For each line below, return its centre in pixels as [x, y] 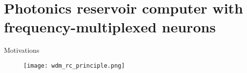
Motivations [22, 50]
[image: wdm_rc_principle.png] [74, 66]
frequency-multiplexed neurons [110, 27]
